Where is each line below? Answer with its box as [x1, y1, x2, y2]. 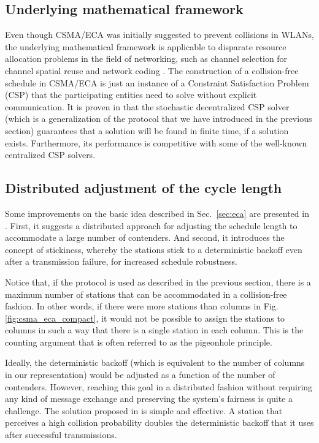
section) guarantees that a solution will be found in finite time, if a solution [5, 124, 289, 137]
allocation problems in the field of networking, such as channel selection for [5, 52, 288, 65]
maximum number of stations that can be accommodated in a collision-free [5, 287, 287, 300]
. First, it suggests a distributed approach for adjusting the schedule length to [5, 219, 298, 232]
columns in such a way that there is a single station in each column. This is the [5, 324, 304, 336]
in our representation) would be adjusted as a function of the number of [5, 368, 275, 381]
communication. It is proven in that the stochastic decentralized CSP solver [5, 100, 290, 113]
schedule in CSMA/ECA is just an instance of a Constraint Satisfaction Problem [5, 76, 309, 89]
